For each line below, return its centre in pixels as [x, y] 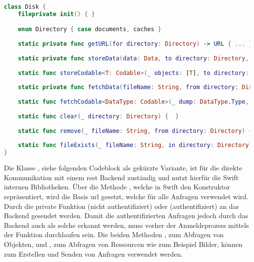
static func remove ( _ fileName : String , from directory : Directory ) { [135, 131]
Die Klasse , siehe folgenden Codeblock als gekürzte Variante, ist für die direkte [123, 168]
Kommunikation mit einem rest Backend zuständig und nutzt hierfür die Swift [121, 177]
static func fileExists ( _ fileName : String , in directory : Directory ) [135, 145]
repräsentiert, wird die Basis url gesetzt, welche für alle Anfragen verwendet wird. [126, 196]
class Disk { [25, 7]
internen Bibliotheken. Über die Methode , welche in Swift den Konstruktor [117, 187]
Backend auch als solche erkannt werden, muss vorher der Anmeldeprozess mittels [127, 225]
